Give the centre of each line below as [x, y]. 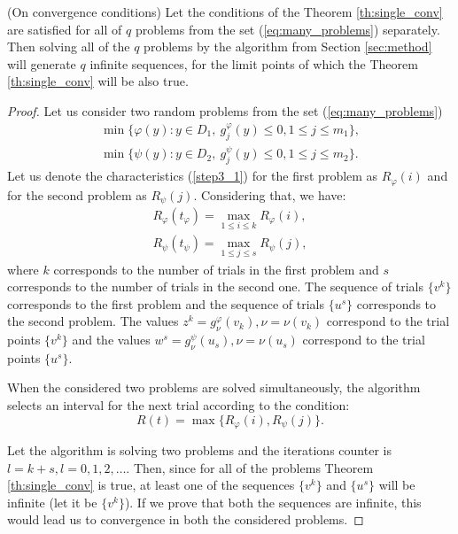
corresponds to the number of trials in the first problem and [216, 269]
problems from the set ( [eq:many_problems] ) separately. [287, 29]
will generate [42, 63]
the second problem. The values [93, 321]
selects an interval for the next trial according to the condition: [179, 405]
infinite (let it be [52, 502]
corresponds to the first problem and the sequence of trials [166, 303]
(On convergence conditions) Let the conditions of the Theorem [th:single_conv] [225, 12]
